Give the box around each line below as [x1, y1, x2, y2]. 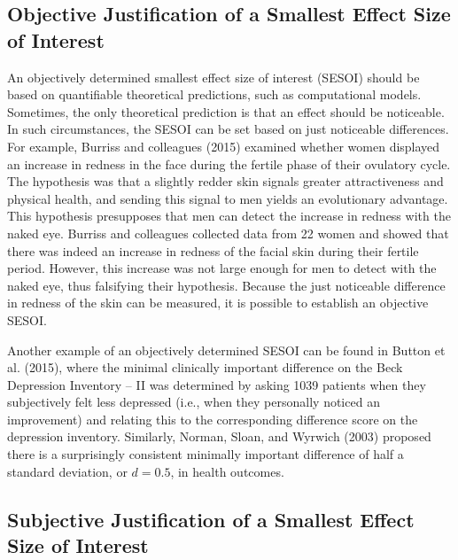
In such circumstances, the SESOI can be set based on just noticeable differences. [7, 120, 449, 138]
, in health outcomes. [170, 462, 284, 480]
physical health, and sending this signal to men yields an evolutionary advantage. [7, 189, 448, 207]
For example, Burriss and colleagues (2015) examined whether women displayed [7, 136, 440, 155]
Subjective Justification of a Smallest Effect [7, 505, 415, 533]
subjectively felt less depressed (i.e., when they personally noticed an [7, 393, 380, 411]
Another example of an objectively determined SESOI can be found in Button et [7, 340, 446, 359]
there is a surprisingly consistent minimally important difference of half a [7, 445, 404, 463]
